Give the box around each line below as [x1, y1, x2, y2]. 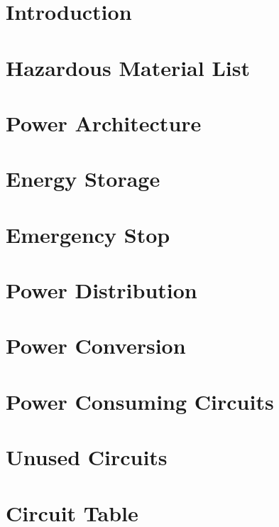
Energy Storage [6, 164, 160, 193]
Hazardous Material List [6, 53, 250, 82]
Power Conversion [6, 331, 186, 360]
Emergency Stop [6, 219, 170, 249]
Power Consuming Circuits [6, 386, 274, 415]
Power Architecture [6, 108, 202, 137]
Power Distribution [6, 276, 197, 305]
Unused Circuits [6, 442, 168, 472]
